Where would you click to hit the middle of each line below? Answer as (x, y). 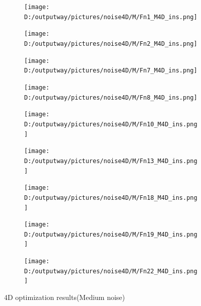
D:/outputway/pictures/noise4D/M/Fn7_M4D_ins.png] (111, 71)
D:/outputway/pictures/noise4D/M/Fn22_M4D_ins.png (111, 271)
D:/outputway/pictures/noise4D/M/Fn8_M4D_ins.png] (111, 97)
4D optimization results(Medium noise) (65, 297)
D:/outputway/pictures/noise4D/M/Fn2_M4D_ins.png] (111, 44)
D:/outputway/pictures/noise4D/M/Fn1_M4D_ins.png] (111, 17)
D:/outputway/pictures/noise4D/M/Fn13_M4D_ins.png (111, 161)
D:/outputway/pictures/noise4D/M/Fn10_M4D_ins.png (111, 124)
